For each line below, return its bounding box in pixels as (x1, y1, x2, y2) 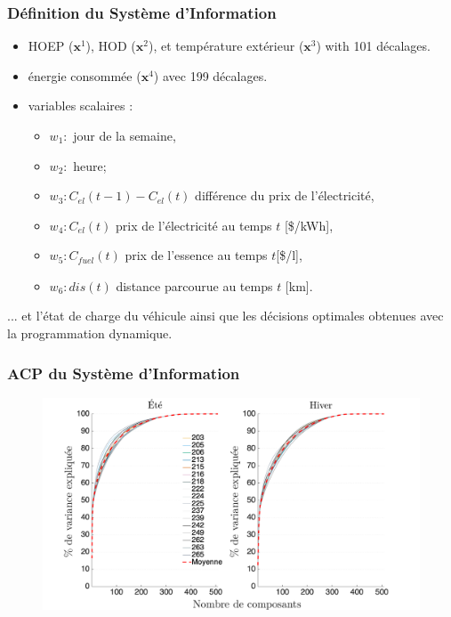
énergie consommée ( (28, 66, 141, 85)
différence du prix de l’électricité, (195, 186, 374, 205)
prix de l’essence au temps (125, 246, 268, 264)
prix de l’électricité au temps (116, 215, 272, 234)
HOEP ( (28, 37, 74, 55)
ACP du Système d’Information (7, 361, 240, 384)
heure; (73, 156, 107, 175)
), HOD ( (85, 37, 136, 55)
